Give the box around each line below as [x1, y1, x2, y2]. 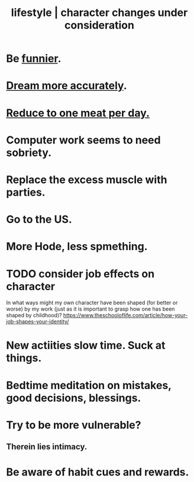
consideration [64, 18, 135, 32]
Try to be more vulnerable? [6, 418, 141, 432]
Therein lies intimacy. [6, 442, 88, 452]
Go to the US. [6, 213, 72, 226]
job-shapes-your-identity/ [6, 318, 69, 325]
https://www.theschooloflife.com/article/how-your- [63, 312, 188, 319]
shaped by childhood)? [6, 312, 62, 319]
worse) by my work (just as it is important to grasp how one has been [6, 305, 175, 312]
